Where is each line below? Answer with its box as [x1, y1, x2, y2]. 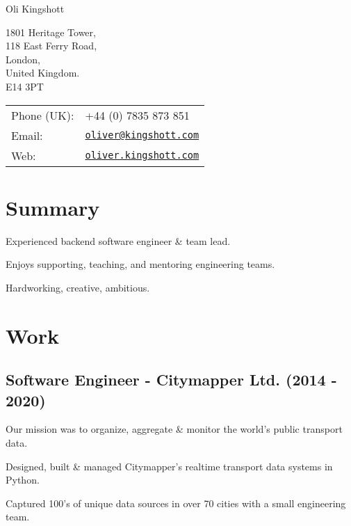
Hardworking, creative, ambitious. [6, 280, 150, 294]
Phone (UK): [11, 106, 74, 123]
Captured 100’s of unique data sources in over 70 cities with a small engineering [6, 495, 346, 510]
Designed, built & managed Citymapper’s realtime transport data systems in [6, 459, 333, 473]
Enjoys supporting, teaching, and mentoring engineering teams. [6, 257, 275, 271]
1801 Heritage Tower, [6, 24, 96, 39]
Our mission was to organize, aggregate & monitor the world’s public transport [6, 422, 343, 436]
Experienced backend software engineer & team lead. [6, 233, 231, 248]
